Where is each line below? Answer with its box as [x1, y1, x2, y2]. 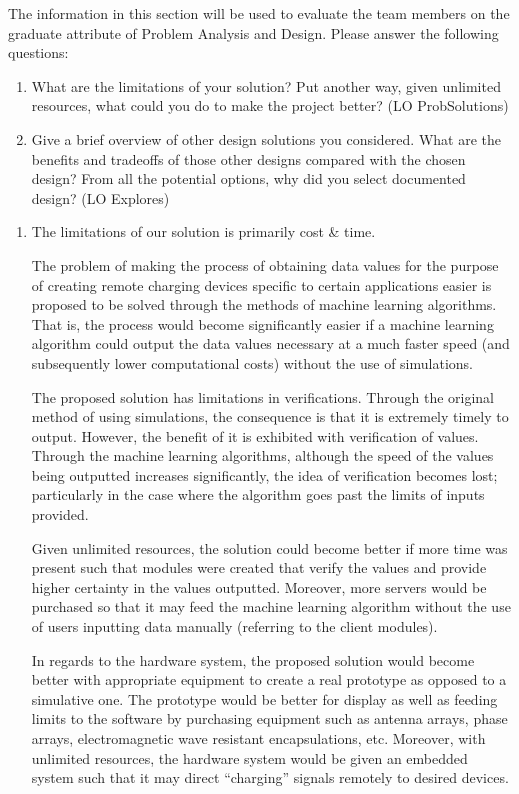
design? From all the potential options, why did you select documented [31, 168, 466, 189]
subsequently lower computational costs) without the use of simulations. [31, 352, 473, 373]
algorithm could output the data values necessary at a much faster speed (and [31, 333, 510, 354]
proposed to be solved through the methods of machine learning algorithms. [31, 294, 497, 315]
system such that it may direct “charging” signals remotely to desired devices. [31, 767, 509, 788]
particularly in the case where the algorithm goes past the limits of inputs [31, 484, 485, 505]
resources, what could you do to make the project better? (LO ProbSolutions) [31, 95, 509, 116]
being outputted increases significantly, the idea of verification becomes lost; [31, 464, 498, 485]
